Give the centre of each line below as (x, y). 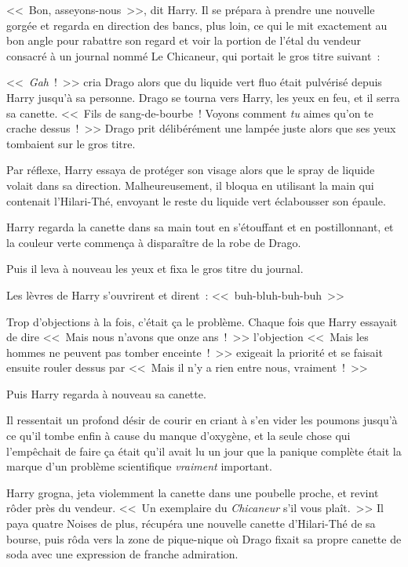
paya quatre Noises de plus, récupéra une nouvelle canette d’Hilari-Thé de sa (191, 523)
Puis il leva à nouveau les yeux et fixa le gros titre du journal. (155, 269)
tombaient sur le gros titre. (71, 143)
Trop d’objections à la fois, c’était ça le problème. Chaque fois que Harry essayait (202, 321)
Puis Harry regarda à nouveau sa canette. (106, 393)
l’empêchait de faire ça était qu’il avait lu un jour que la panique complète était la (204, 451)
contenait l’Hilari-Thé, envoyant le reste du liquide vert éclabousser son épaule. (196, 200)
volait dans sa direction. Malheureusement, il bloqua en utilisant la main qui (190, 185)
